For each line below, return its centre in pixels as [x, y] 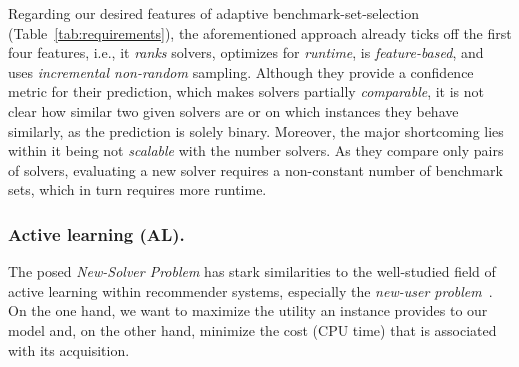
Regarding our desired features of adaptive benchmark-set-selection [213, 13]
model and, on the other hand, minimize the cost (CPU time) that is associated [252, 329]
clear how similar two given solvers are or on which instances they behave [233, 110]
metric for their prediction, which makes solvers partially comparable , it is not [246, 91]
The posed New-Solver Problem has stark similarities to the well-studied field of [252, 271]
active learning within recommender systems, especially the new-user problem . [250, 290]
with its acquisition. [69, 349]
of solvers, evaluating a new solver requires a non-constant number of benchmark [255, 169]
